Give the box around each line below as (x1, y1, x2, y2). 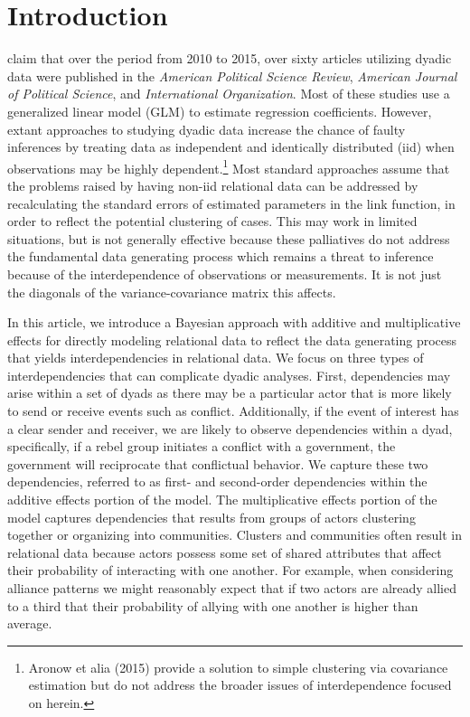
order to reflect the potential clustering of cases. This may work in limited (7, 212, 418, 231)
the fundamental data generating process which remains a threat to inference (7, 247, 434, 266)
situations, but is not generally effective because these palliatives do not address (7, 229, 450, 248)
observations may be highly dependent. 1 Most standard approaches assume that (7, 156, 450, 177)
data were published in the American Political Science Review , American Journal (7, 66, 457, 85)
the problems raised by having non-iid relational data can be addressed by (7, 175, 418, 194)
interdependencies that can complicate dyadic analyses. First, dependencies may (7, 365, 451, 384)
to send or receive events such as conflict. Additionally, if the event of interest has (7, 401, 459, 420)
